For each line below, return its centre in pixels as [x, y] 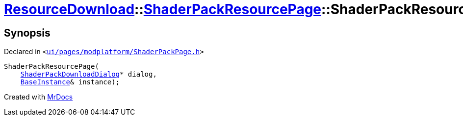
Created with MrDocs [39, 97]
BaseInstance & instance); [70, 82]
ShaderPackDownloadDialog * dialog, [89, 74]
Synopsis [27, 33]
